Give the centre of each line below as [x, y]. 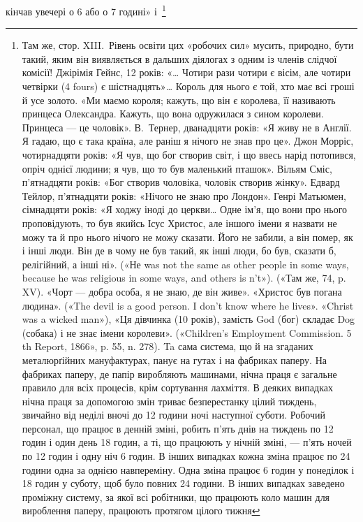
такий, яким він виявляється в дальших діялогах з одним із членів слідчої [179, 58]
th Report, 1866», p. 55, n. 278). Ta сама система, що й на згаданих [168, 346]
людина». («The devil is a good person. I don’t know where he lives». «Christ [188, 305]
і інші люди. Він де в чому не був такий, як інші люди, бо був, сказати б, [179, 251]
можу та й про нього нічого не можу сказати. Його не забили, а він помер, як [187, 237]
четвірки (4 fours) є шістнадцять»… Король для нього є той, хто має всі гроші [188, 86]
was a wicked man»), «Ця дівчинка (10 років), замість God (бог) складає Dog [188, 319]
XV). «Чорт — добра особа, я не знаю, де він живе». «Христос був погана [182, 291]
